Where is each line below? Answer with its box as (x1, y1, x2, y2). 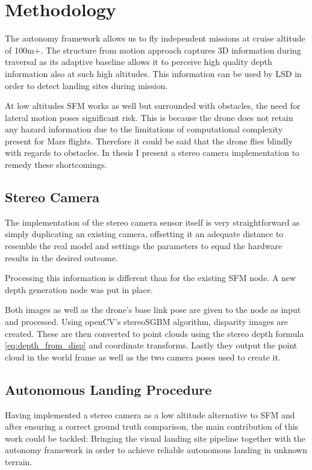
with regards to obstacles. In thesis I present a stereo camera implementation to (5, 146, 300, 159)
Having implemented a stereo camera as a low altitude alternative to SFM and (5, 408, 295, 421)
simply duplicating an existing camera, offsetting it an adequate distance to (5, 227, 284, 240)
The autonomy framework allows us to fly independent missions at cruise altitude (5, 32, 305, 45)
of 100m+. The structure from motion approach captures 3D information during (5, 43, 301, 56)
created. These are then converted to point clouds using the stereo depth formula (5, 327, 304, 339)
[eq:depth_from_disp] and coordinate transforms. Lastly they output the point (5, 339, 298, 351)
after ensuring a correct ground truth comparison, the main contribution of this (5, 420, 299, 433)
